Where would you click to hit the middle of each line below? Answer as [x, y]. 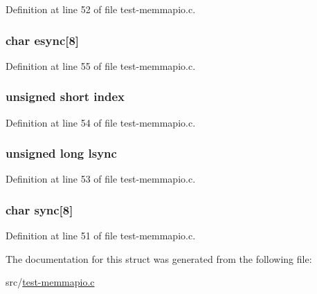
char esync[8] [43, 40]
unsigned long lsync [61, 153]
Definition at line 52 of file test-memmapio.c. [101, 9]
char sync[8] [39, 209]
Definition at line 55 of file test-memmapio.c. [101, 65]
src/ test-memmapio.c [50, 282]
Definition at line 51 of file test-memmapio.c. [101, 236]
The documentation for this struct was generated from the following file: [159, 258]
